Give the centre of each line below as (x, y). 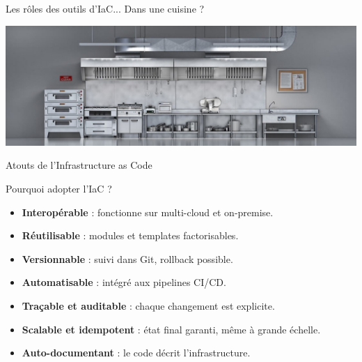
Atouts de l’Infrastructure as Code (79, 165)
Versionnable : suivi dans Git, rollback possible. (127, 258)
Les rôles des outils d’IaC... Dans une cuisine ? (105, 8)
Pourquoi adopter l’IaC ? (59, 189)
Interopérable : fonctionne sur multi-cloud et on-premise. (148, 212)
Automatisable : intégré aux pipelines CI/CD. (124, 282)
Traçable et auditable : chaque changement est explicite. (148, 306)
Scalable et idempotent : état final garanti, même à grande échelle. (171, 329)
